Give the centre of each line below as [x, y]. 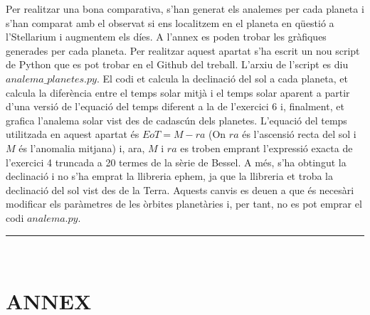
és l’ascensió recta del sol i [299, 134]
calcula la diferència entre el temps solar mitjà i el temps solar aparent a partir [178, 92]
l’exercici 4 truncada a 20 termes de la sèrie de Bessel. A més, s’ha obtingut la [176, 162]
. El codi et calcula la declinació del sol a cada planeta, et [222, 78]
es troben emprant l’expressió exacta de [266, 148]
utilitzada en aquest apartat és [73, 134]
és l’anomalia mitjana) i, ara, [82, 148]
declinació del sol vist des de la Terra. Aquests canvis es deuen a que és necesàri [180, 189]
